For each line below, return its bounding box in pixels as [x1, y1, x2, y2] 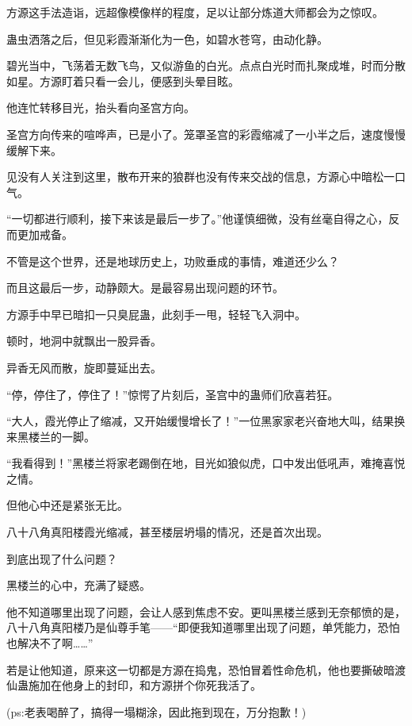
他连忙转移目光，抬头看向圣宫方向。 [6, 99, 195, 116]
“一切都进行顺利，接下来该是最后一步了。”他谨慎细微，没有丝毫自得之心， [6, 210, 389, 227]
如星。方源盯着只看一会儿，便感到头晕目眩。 [6, 72, 239, 89]
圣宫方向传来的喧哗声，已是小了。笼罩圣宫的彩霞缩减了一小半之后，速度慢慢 [6, 125, 406, 142]
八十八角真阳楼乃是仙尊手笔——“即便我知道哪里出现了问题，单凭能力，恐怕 [6, 619, 400, 636]
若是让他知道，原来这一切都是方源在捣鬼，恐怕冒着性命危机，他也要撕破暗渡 [6, 661, 406, 678]
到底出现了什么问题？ [6, 550, 117, 567]
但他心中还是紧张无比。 [6, 497, 128, 513]
